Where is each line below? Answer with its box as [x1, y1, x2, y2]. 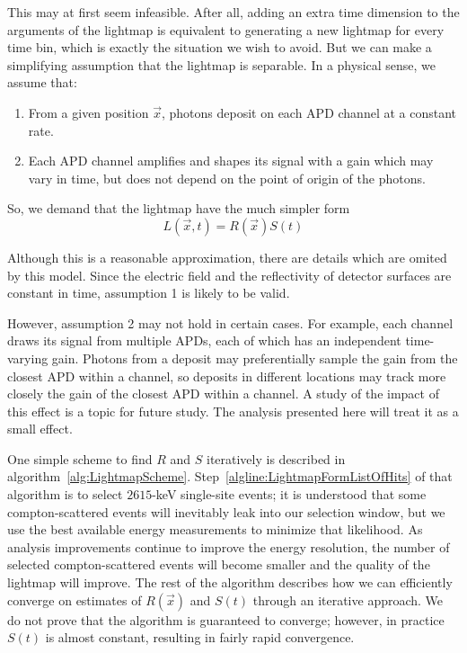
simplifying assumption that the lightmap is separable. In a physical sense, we [7, 55, 436, 74]
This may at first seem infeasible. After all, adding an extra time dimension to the [7, 3, 460, 21]
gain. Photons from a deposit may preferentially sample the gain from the [51, 348, 458, 367]
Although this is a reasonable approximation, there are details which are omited [7, 247, 447, 266]
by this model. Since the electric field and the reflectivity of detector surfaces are [7, 265, 452, 284]
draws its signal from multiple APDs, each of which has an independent [7, 331, 401, 350]
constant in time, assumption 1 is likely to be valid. [7, 283, 290, 302]
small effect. [7, 419, 73, 438]
